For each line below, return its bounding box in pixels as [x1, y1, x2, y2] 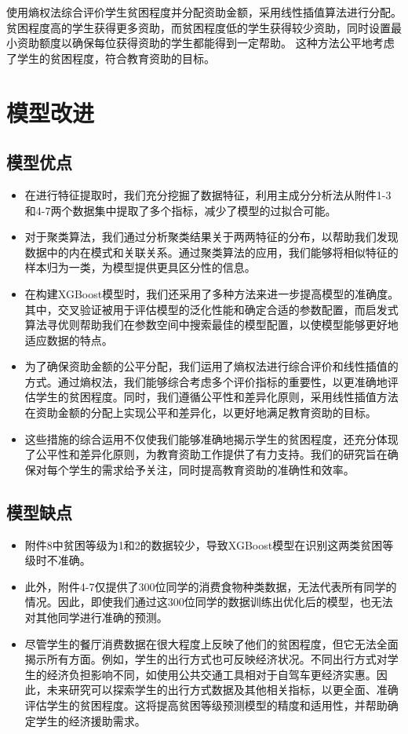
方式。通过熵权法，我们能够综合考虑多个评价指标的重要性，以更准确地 [24, 373, 388, 389]
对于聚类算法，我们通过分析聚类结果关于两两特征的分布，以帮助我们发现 [24, 228, 399, 245]
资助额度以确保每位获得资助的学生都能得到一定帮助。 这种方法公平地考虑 [16, 35, 395, 51]
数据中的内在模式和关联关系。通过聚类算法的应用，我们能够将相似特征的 [24, 243, 399, 260]
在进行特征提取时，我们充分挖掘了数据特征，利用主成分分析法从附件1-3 [24, 186, 392, 203]
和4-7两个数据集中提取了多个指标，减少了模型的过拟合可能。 [24, 202, 337, 218]
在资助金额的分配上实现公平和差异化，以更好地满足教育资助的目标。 [24, 404, 377, 421]
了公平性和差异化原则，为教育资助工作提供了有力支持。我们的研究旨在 [24, 446, 388, 462]
